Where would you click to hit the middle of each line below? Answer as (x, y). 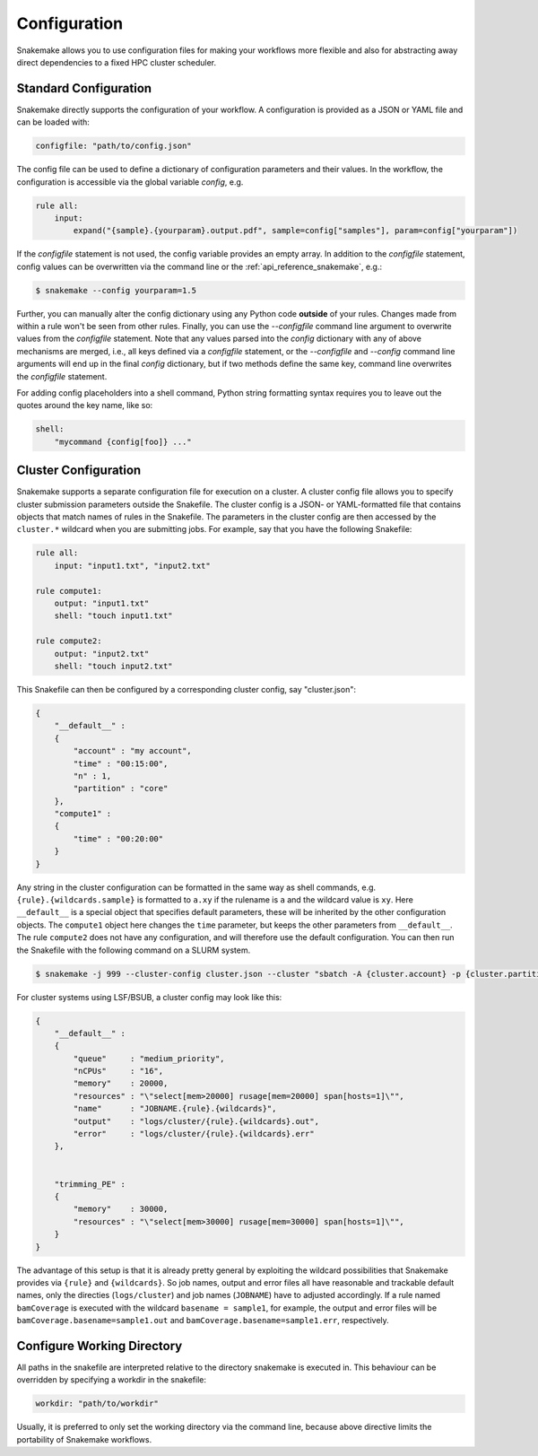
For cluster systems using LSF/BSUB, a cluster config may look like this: (149, 997)
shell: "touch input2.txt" (114, 666)
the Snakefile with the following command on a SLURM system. (134, 950)
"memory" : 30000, (121, 1209)
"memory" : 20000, (121, 1084)
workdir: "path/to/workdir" (97, 1404)
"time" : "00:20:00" (118, 838)
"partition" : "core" (121, 789)
